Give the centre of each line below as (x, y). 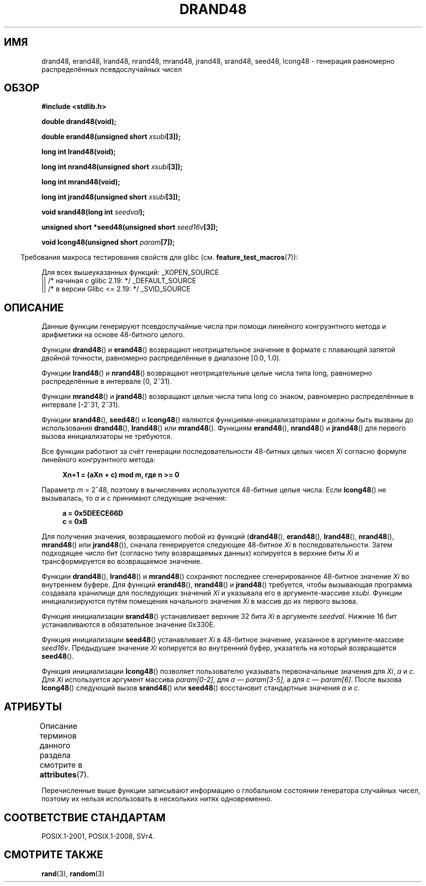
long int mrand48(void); (81, 182)
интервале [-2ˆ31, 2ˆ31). (81, 405)
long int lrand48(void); (79, 152)
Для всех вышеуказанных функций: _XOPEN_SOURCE (130, 272)
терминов (58, 736)
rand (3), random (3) (73, 873)
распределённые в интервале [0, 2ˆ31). (107, 381)
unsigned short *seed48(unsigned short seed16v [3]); (130, 227)
